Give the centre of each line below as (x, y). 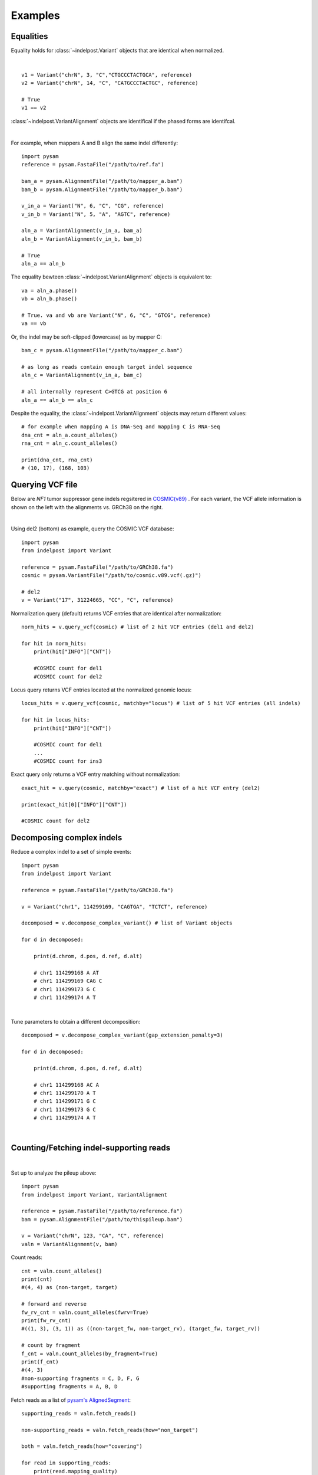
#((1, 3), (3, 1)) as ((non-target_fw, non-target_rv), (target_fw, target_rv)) (141, 1329)
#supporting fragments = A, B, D (69, 1387)
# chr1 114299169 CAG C (68, 981)
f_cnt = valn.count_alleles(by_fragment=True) (90, 1353)
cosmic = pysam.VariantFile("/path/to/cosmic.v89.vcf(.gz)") (111, 576)
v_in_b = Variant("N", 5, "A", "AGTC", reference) (96, 214)
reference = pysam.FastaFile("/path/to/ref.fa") (93, 165)
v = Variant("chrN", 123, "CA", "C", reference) (93, 1236)
